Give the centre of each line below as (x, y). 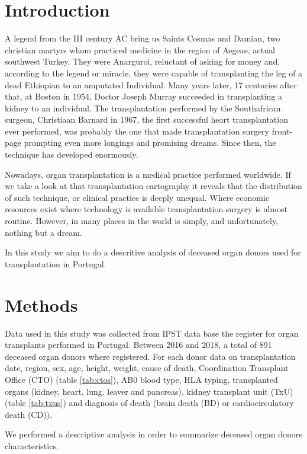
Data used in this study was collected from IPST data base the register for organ (152, 333)
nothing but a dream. (43, 232)
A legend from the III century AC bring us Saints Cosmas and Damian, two (143, 38)
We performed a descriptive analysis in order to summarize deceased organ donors (153, 434)
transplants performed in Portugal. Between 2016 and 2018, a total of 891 (138, 345)
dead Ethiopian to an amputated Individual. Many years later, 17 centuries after (151, 84)
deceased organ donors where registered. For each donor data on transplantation (150, 356)
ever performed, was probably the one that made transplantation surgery (137, 131)
